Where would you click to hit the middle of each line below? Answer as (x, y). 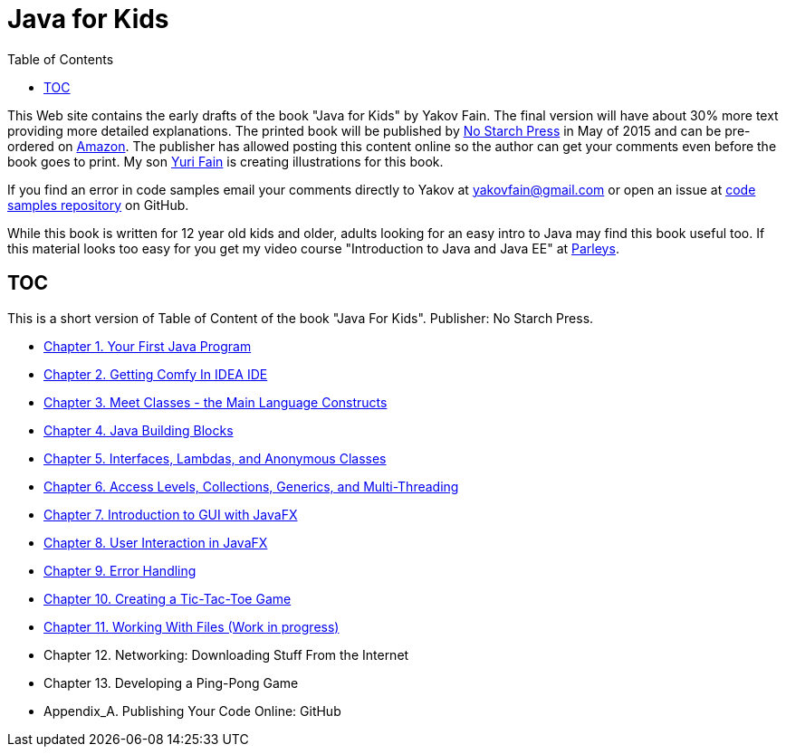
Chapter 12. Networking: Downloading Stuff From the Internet (226, 654)
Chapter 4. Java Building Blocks (139, 430)
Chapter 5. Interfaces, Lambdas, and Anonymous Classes (215, 458)
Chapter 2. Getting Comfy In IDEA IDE (156, 374)
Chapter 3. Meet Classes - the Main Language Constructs (216, 402)
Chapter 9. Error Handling (120, 570)
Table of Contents (61, 59)
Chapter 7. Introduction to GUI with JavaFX (171, 514)
